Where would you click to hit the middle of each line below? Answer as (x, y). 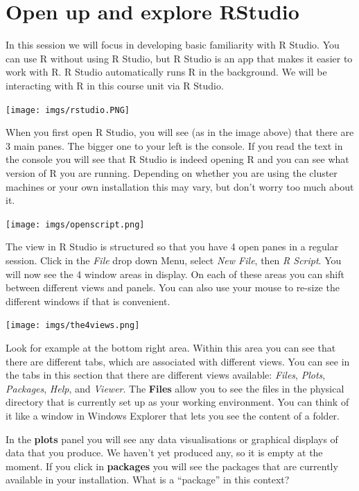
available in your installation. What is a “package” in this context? (148, 480)
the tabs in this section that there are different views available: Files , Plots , (166, 375)
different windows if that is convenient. (88, 301)
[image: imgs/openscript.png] (75, 224)
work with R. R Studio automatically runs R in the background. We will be (166, 72)
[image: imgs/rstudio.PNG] (68, 110)
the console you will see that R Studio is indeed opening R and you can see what (177, 159)
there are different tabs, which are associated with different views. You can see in (178, 361)
